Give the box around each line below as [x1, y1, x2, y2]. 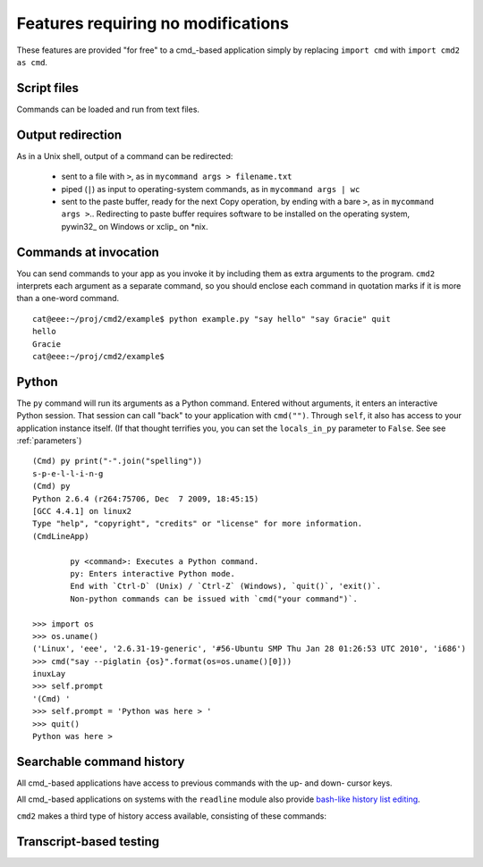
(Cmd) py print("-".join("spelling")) [32, 456, 203, 467]
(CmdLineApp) [32, 531, 89, 541]
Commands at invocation [16, 244, 160, 259]
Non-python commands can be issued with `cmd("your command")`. [70, 593, 358, 603]
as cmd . [16, 56, 48, 67]
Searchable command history [16, 753, 185, 769]
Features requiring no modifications [16, 13, 290, 33]
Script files [16, 80, 80, 96]
